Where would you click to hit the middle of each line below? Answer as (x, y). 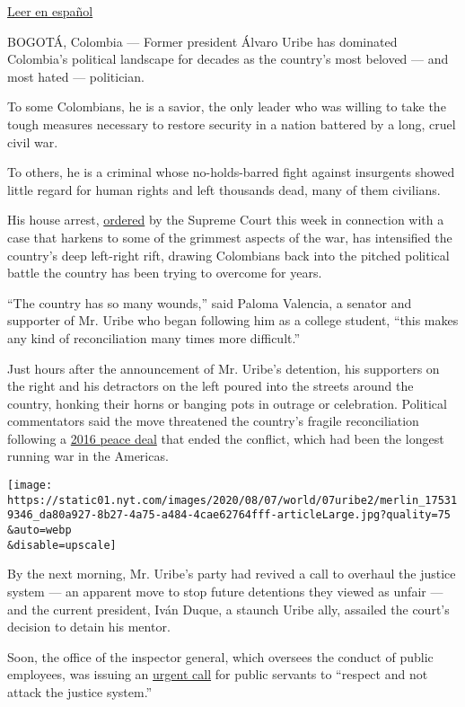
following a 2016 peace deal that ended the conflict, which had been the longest (226, 438)
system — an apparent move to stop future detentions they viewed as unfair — (225, 591)
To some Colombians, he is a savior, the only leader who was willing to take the (227, 106)
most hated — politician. (76, 76)
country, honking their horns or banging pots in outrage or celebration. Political (227, 403)
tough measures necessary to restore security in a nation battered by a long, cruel (232, 124)
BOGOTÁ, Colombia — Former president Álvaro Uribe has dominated (202, 41)
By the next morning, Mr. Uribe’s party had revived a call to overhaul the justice (232, 574)
